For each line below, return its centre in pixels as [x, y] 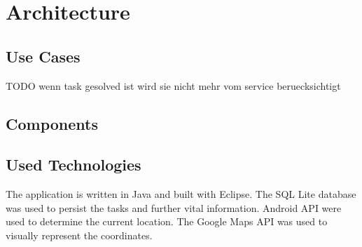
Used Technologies [74, 165]
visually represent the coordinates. [79, 235]
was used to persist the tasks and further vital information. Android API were [174, 207]
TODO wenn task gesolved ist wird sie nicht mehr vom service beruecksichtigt [173, 85]
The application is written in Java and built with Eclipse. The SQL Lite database [181, 194]
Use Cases [43, 56]
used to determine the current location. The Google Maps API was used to [167, 221]
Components [52, 123]
